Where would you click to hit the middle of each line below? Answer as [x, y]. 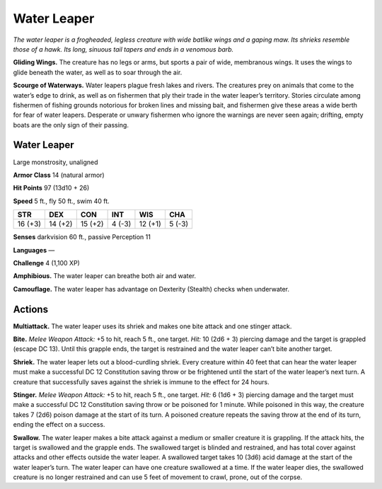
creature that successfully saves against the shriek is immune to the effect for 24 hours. [141, 381]
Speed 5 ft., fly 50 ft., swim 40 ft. [61, 201]
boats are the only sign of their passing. [71, 125]
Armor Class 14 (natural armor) [59, 175]
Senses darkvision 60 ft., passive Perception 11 [82, 237]
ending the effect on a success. [59, 425]
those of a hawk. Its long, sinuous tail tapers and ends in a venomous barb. [123, 49]
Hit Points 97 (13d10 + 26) [51, 188]
